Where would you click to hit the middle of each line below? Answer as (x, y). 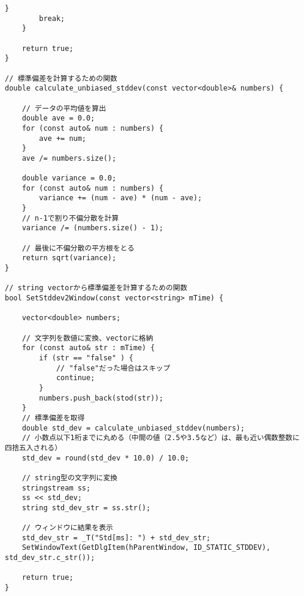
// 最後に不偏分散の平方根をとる (78, 248)
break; (52, 18)
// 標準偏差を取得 (53, 418)
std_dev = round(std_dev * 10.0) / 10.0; (105, 458)
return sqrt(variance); (69, 258)
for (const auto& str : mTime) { (88, 348)
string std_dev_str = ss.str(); (86, 508)
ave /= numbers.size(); (69, 158)
